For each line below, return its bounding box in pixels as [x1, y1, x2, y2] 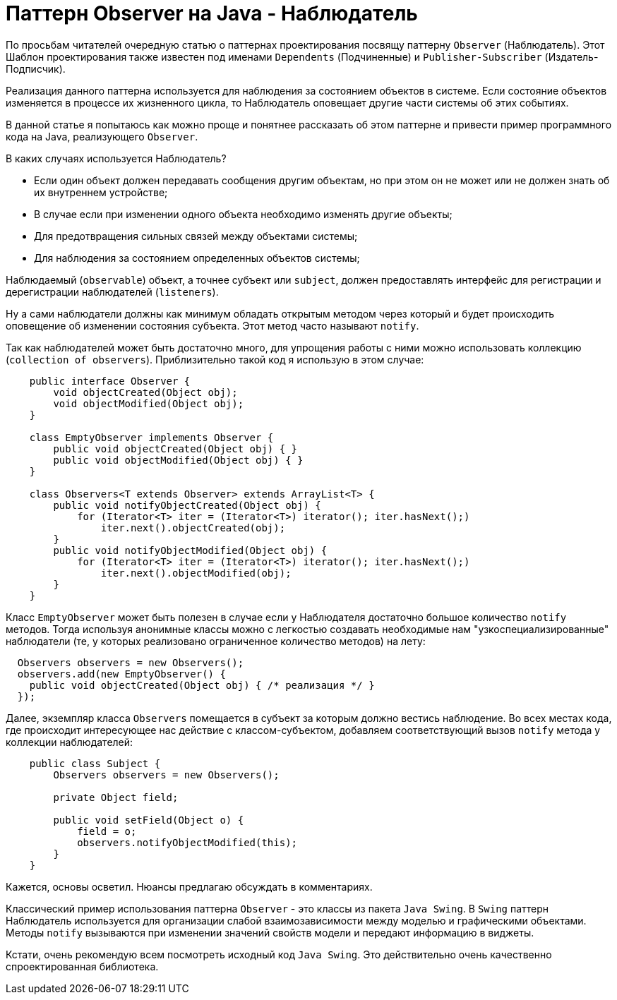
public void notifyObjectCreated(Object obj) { [53, 499, 321, 511]
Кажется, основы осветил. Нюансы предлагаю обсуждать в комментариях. [6, 880, 373, 893]
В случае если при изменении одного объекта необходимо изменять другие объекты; [34, 207, 453, 220]
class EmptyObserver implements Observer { [29, 431, 274, 443]
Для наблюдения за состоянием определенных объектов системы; [34, 251, 360, 264]
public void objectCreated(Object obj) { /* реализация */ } [29, 679, 375, 691]
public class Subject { [29, 757, 161, 769]
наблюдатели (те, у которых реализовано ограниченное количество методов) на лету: [6, 634, 426, 647]
